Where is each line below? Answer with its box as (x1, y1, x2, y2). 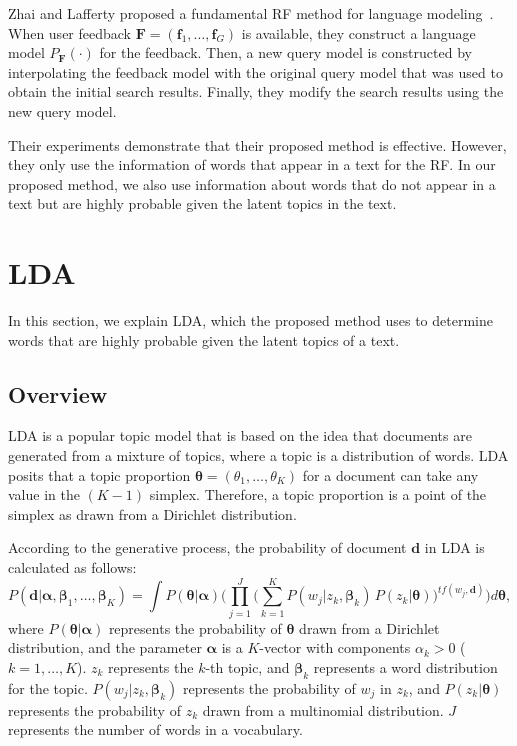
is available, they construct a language (241, 22, 476, 43)
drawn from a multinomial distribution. (202, 699, 444, 720)
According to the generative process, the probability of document (8, 537, 407, 558)
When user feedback (8, 22, 132, 43)
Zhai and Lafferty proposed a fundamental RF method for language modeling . (8, 3, 494, 23)
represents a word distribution (313, 656, 498, 677)
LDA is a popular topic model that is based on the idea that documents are (8, 425, 472, 446)
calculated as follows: (8, 557, 137, 578)
